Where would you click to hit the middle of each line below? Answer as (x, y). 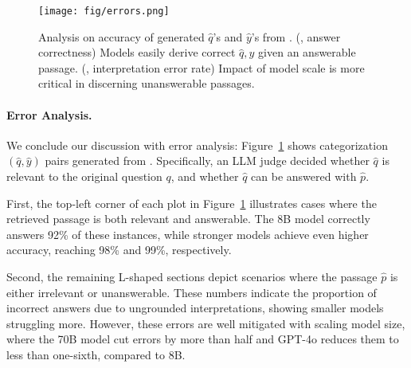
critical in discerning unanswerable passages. (147, 83)
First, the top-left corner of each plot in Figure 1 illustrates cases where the (192, 203)
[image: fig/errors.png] (104, 11)
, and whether (205, 176)
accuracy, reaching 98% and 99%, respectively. (119, 250)
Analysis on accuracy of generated (121, 36)
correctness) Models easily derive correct (137, 52)
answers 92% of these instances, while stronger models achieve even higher (188, 234)
